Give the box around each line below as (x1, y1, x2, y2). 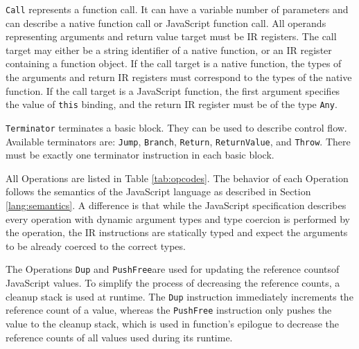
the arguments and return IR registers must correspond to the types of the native (6, 70, 352, 84)
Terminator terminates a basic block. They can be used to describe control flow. (6, 120, 347, 134)
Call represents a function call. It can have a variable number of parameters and (6, 2, 349, 16)
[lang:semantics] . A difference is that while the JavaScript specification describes (6, 197, 347, 212)
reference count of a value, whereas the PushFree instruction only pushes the (6, 303, 332, 317)
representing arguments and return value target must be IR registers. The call (6, 29, 337, 44)
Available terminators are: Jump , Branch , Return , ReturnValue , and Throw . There (6, 134, 351, 148)
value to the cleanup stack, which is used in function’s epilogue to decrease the (6, 316, 340, 330)
